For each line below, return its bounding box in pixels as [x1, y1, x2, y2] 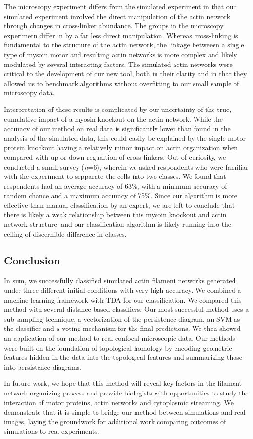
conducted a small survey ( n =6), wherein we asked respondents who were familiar [4, 161, 249, 172]
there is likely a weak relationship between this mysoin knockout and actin [4, 209, 227, 219]
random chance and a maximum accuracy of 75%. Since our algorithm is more [4, 190, 237, 200]
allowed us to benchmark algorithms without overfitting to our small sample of [4, 78, 239, 88]
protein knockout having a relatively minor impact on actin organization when [4, 142, 238, 153]
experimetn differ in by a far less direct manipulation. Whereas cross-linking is [4, 30, 238, 40]
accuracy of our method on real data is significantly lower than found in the [4, 123, 231, 133]
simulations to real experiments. [4, 426, 99, 436]
